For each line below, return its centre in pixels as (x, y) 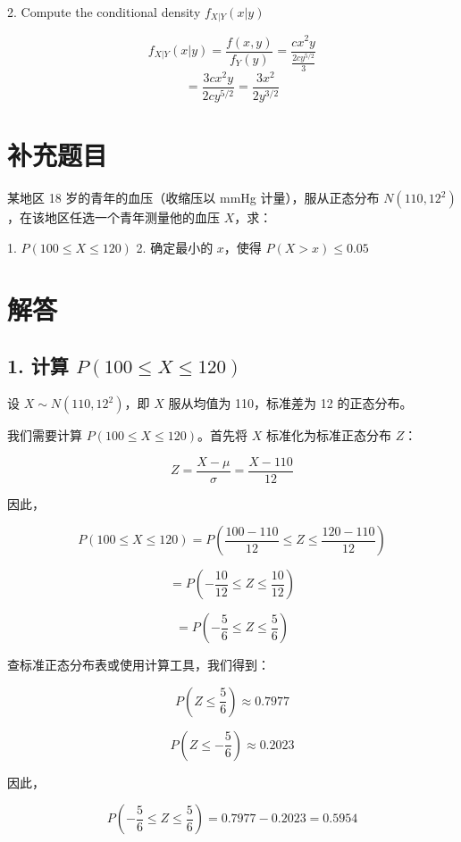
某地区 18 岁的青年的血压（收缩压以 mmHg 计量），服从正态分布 (193, 198)
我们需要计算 (45, 435)
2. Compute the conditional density (104, 12)
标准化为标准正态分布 (328, 435)
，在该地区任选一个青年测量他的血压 (113, 217)
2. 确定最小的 (175, 247)
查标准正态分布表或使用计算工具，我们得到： (138, 665)
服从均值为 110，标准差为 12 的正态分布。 (290, 403)
